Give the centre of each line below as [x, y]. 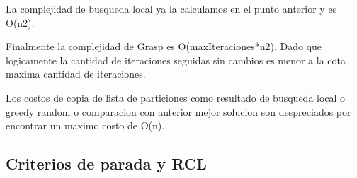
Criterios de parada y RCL [106, 164]
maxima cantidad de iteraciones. [76, 74]
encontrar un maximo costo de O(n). [85, 125]
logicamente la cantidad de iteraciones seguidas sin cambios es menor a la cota [176, 60]
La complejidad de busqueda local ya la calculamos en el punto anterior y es [171, 8]
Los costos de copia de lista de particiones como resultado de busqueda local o [176, 97]
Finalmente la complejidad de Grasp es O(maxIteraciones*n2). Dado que [164, 46]
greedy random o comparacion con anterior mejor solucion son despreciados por [178, 111]
